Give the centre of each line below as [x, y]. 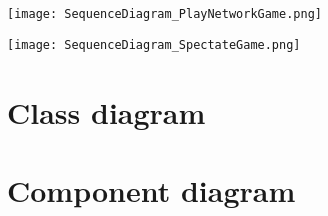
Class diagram [106, 111]
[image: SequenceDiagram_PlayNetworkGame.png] [164, 14]
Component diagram [151, 189]
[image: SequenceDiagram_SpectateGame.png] [154, 44]
